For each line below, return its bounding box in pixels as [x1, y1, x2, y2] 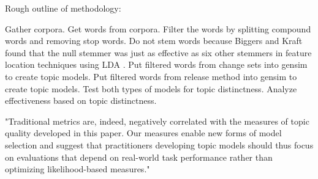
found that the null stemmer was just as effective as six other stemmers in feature [5, 46, 312, 59]
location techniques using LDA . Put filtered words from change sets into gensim [5, 58, 308, 71]
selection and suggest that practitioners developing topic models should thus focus [5, 138, 314, 151]
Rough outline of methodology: [5, 2, 121, 14]
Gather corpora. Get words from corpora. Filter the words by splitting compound [5, 22, 311, 35]
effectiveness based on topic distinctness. [5, 94, 157, 107]
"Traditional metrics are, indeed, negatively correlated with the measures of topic [5, 114, 309, 127]
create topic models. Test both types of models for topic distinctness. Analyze [5, 82, 297, 95]
